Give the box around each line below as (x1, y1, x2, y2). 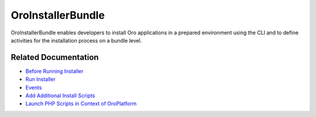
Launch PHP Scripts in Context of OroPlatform (25, 100, 137, 107)
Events (25, 84, 42, 91)
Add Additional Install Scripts (25, 92, 95, 99)
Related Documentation (11, 52, 99, 62)
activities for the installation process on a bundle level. (11, 37, 142, 44)
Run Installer (25, 76, 56, 83)
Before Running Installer (25, 68, 84, 75)
